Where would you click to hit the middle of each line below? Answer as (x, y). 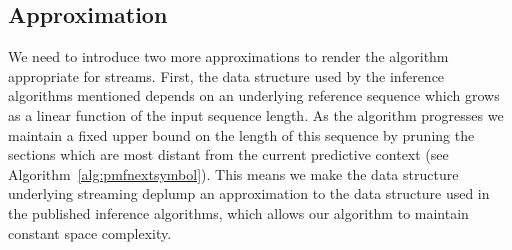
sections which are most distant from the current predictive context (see (228, 154)
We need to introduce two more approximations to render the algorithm (228, 56)
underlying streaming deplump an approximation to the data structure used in (249, 193)
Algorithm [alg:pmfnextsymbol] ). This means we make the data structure (233, 173)
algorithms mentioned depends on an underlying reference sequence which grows (254, 95)
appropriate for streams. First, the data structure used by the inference (226, 75)
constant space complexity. (90, 232)
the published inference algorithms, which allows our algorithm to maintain (238, 212)
